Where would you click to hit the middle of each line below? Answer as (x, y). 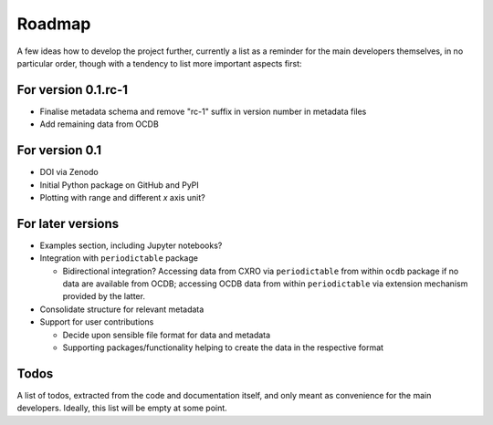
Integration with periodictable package (119, 258)
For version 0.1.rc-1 (72, 90)
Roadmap (54, 24)
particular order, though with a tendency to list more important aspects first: (159, 63)
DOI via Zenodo (69, 172)
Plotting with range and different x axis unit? (122, 197)
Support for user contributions (97, 322)
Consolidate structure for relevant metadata (122, 309)
